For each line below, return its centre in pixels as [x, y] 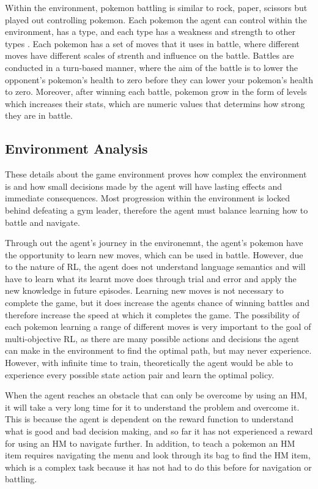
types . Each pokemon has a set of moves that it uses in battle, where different [152, 43]
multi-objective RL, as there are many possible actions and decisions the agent [152, 338]
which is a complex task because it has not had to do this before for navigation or [158, 467]
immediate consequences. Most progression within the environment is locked [148, 198]
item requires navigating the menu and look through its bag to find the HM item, [158, 455]
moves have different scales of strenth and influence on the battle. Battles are [150, 55]
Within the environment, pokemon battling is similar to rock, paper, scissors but [156, 7]
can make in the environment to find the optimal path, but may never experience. [158, 350]
